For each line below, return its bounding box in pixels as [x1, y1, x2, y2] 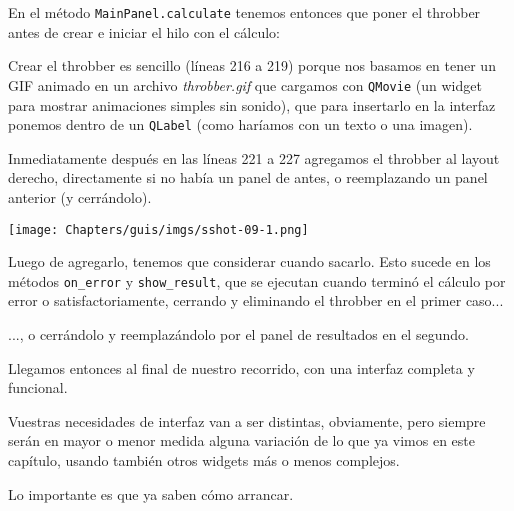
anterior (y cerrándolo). [8, 186, 152, 207]
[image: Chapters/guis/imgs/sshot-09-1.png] [8, 222, 309, 237]
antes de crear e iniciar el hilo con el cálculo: [8, 21, 280, 42]
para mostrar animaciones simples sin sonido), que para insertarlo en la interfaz [8, 94, 496, 115]
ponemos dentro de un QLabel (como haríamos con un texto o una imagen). [8, 114, 473, 135]
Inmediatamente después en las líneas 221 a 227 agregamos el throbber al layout [8, 147, 500, 168]
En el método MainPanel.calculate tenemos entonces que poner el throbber [8, 2, 481, 22]
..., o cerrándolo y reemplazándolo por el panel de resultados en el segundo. [8, 324, 469, 345]
